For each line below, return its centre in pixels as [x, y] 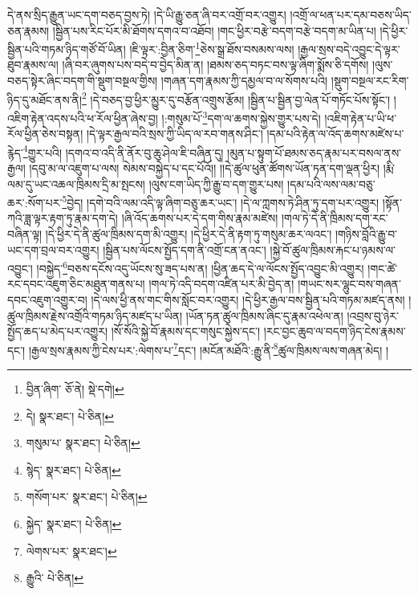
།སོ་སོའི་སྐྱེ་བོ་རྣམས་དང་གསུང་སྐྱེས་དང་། [186, 331]
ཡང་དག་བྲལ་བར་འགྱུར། [53, 249]
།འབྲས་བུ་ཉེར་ [373, 315]
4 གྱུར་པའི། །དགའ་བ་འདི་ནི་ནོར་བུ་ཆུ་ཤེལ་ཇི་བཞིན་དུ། [123, 151]
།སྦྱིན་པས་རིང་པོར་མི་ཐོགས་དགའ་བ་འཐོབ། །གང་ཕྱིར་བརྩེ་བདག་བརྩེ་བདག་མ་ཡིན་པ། [214, 30]
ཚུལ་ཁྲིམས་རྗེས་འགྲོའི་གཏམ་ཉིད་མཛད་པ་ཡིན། [95, 315]
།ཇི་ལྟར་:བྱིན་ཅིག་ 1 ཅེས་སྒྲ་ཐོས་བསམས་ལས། [212, 48]
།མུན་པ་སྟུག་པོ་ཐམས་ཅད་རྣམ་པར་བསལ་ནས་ [315, 152]
